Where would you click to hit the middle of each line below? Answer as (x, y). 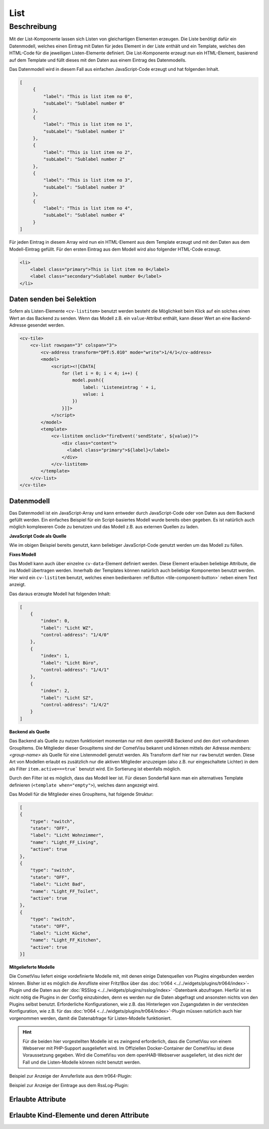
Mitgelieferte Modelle (32, 967)
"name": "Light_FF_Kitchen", (66, 940)
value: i (93, 394)
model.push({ (88, 380)
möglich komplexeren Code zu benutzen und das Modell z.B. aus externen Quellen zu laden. (104, 527)
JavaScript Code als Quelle (38, 536)
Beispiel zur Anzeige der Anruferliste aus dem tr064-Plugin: (70, 1076)
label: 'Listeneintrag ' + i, (119, 387)
